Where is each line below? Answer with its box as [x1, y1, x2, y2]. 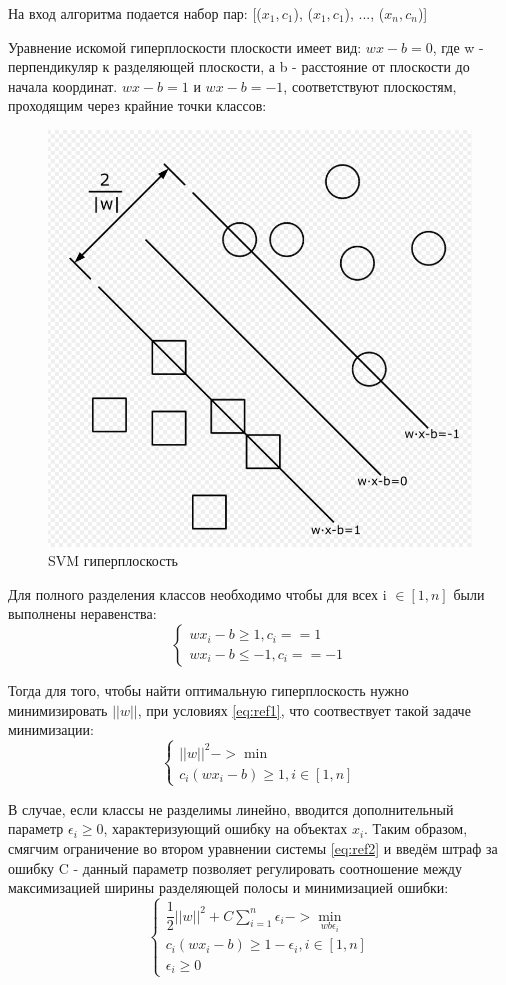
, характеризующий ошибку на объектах [103, 818, 348, 839]
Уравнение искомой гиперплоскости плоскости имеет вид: [8, 36, 362, 57]
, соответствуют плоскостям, [283, 75, 457, 96]
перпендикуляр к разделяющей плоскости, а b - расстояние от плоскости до [8, 56, 470, 77]
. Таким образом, [364, 818, 468, 839]
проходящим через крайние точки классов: [8, 95, 267, 116]
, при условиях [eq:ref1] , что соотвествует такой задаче [137, 699, 471, 720]
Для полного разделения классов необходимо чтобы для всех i [8, 583, 387, 604]
